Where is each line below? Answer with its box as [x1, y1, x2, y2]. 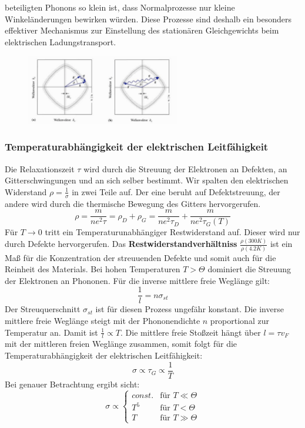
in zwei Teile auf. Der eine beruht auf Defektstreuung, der [72, 185, 280, 198]
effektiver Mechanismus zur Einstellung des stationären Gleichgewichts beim [5, 24, 279, 36]
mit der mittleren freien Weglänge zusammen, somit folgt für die [5, 337, 237, 350]
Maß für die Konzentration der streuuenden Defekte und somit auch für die [5, 251, 276, 263]
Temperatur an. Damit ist [5, 326, 98, 338]
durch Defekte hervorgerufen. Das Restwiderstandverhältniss [5, 238, 237, 250]
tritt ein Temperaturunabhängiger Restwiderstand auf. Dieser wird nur [45, 226, 300, 238]
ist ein [270, 238, 293, 250]
